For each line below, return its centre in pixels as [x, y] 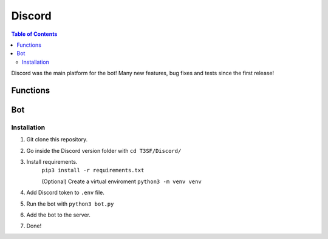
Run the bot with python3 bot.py [70, 204]
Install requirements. [52, 162]
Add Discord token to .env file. [65, 193]
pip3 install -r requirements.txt [93, 170]
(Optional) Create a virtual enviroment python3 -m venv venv [121, 181]
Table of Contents [34, 34]
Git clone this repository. [57, 140]
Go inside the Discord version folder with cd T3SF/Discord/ [104, 150]
